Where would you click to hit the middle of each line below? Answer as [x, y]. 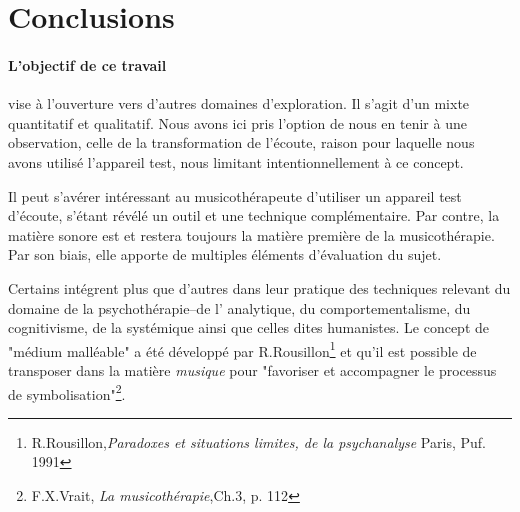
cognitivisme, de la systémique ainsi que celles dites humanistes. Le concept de [249, 327]
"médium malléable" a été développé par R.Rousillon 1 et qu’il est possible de [242, 349]
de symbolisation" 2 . [67, 392]
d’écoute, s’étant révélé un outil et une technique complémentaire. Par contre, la [254, 215]
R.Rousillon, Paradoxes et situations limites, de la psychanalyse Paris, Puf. [258, 441]
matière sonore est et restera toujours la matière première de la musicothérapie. [251, 234]
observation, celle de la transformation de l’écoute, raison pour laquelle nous [241, 142]
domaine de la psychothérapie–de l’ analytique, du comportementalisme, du [239, 307]
